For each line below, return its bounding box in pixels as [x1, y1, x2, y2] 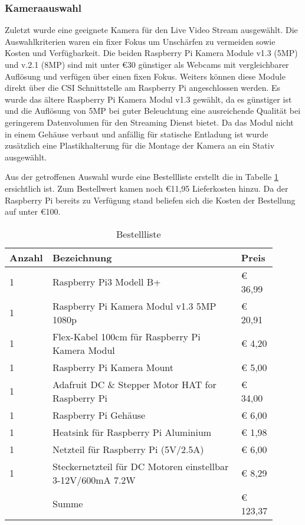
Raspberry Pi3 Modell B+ [52, 275, 161, 289]
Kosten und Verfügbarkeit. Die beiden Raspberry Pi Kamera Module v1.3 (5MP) [5, 47, 298, 59]
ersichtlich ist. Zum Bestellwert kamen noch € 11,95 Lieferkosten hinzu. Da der [5, 182, 288, 194]
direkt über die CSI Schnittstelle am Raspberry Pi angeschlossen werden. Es [5, 81, 281, 94]
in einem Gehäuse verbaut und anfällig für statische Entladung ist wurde [5, 127, 268, 140]
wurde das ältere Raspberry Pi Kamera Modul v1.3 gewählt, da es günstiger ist [5, 93, 292, 105]
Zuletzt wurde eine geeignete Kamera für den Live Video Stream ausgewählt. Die [5, 24, 298, 36]
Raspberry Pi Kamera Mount [52, 360, 174, 374]
